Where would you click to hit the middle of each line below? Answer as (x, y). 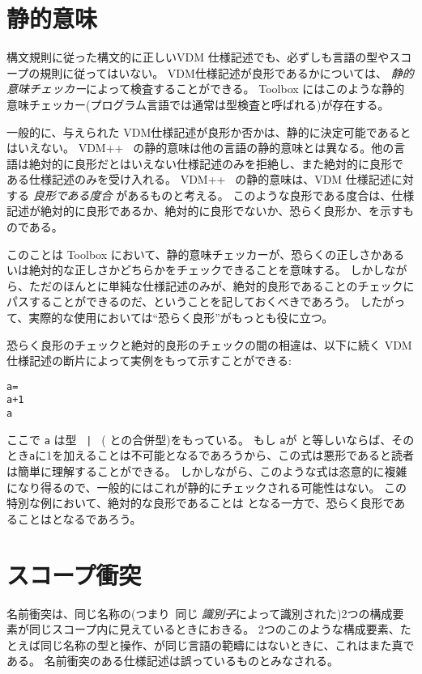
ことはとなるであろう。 (79, 518)
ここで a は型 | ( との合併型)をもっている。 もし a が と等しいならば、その (211, 439)
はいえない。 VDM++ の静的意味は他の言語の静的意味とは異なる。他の (200, 148)
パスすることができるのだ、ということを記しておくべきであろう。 (181, 301)
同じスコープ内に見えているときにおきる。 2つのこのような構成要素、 (214, 629)
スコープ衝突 (74, 574)
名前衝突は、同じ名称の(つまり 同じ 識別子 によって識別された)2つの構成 (200, 613)
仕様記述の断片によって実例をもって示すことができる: (149, 360)
